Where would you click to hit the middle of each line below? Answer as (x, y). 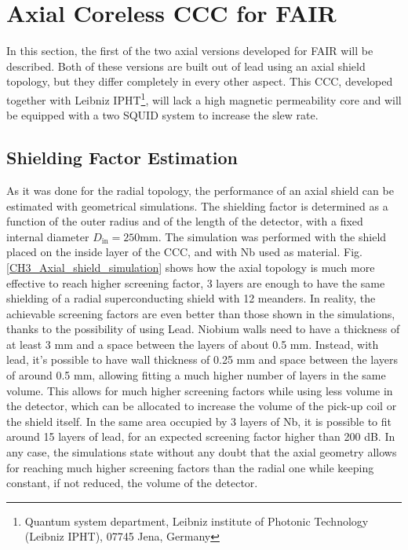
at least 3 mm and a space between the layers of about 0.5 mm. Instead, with (193, 344)
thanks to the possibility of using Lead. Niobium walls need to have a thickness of (203, 329)
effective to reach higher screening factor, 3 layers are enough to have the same (196, 282)
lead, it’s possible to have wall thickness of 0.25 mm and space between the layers (202, 359)
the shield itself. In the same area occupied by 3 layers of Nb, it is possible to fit (199, 421)
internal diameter (48, 236)
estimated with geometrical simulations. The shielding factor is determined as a (197, 205)
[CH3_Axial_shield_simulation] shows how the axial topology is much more (191, 267)
